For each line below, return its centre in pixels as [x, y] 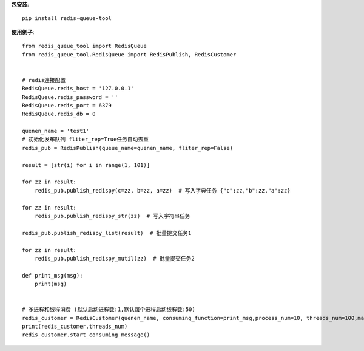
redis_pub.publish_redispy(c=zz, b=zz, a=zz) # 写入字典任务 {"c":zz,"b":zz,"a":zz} [162, 190]
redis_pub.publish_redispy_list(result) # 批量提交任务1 [107, 233]
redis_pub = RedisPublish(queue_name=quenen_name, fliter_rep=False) [128, 148]
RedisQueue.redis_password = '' [70, 97]
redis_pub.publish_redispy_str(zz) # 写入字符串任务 [112, 216]
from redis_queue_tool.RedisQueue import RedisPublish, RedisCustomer [129, 54]
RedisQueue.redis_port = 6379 [67, 105]
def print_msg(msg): [52, 275]
